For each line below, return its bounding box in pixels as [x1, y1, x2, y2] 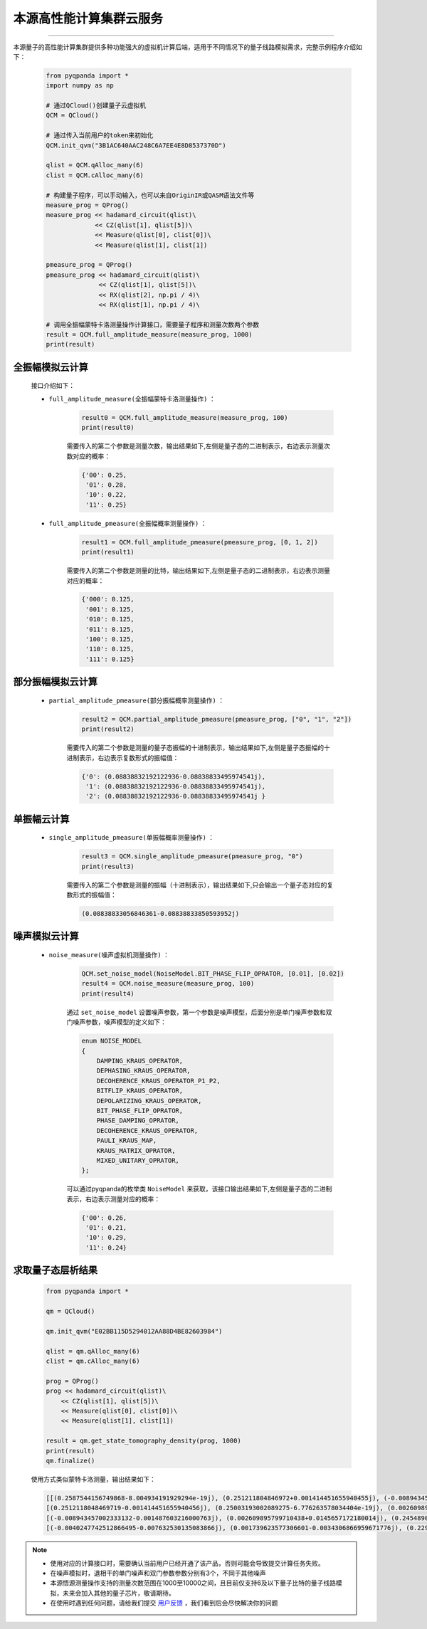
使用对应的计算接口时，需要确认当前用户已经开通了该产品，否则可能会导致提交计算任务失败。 [50, 1559, 325, 1567]
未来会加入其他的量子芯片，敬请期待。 [62, 1588, 175, 1597]
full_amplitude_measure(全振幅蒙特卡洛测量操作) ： [48, 394, 216, 403]
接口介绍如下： [31, 381, 75, 390]
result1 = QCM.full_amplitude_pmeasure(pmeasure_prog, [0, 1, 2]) [81, 538, 318, 546]
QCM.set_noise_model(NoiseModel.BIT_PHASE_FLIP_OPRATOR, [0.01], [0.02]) [81, 970, 344, 978]
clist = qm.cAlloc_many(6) [46, 1357, 140, 1366]
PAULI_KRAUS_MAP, [96, 1137, 157, 1145]
